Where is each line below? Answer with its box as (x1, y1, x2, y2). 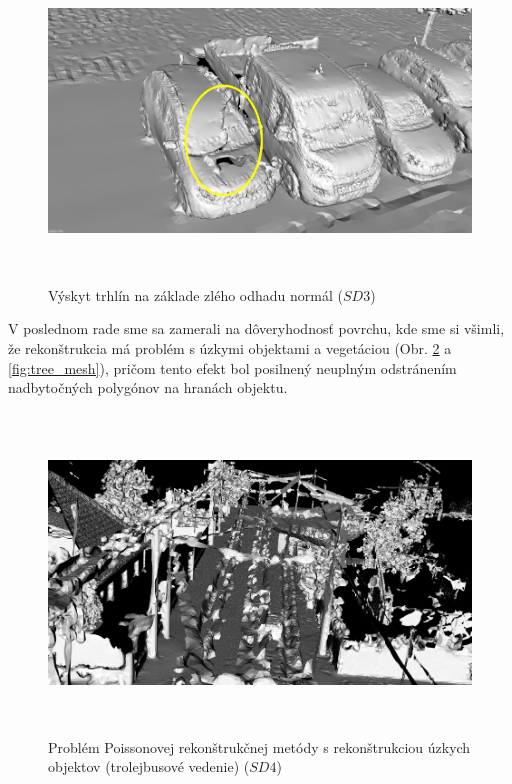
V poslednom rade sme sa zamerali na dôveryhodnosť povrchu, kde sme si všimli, (8, 318, 505, 339)
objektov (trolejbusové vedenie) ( (48, 756, 250, 777)
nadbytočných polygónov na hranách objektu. (8, 377, 288, 398)
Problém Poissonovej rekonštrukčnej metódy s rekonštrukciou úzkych (48, 736, 471, 757)
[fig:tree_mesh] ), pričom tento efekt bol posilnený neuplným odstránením (8, 357, 457, 378)
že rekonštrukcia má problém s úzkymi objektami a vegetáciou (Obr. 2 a (8, 338, 452, 359)
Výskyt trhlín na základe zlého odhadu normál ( (48, 284, 343, 305)
